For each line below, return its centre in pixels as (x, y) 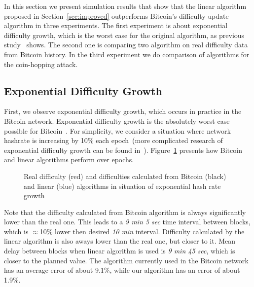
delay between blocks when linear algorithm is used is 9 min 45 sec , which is (120, 251)
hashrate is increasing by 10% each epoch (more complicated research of (113, 140)
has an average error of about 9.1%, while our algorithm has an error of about (122, 270)
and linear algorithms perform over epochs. (69, 160)
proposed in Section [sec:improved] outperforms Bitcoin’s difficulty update (116, 16)
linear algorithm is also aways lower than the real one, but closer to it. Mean (120, 241)
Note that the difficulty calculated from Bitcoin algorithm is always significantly (125, 212)
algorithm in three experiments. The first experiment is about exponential (116, 25)
